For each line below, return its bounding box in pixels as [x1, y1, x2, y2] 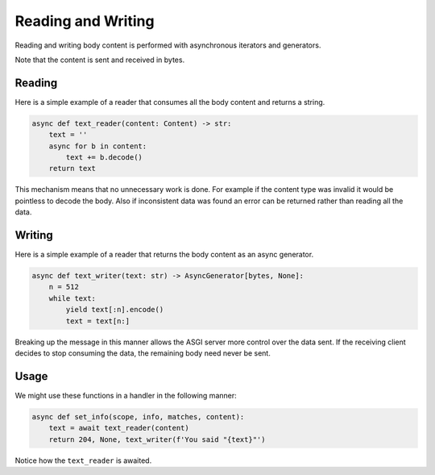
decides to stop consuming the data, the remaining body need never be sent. [14, 348, 271, 358]
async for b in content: [48, 141, 147, 151]
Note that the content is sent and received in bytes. [14, 55, 185, 65]
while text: [48, 294, 97, 302]
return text [48, 164, 97, 173]
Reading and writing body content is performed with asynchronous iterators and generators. [14, 40, 321, 50]
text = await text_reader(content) [48, 423, 189, 433]
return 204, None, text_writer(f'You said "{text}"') [48, 435, 266, 444]
